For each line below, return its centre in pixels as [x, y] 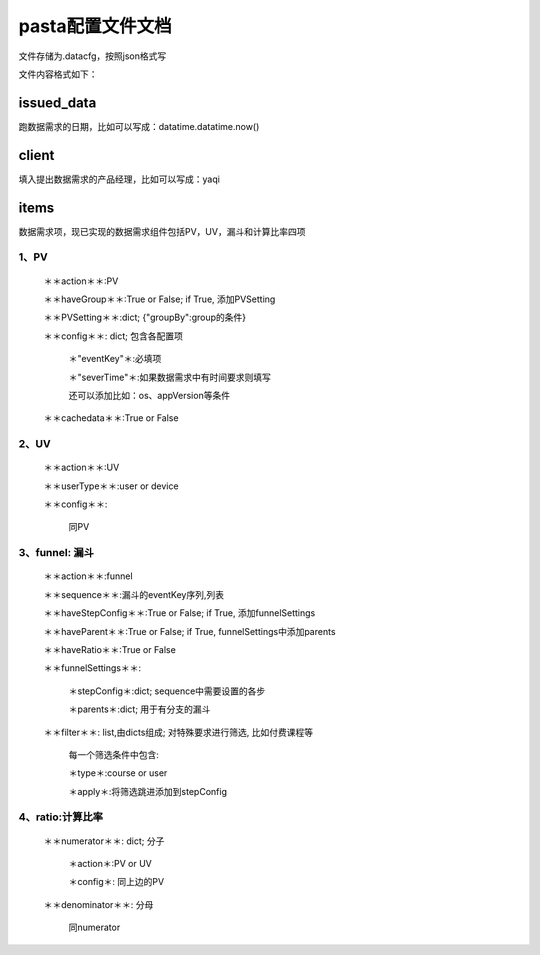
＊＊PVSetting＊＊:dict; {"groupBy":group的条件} [145, 317]
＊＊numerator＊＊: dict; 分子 [104, 841]
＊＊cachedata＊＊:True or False [111, 418]
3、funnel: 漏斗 [56, 553]
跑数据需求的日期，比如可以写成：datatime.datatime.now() [139, 126]
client [36, 155]
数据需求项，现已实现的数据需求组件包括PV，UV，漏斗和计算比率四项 [162, 231]
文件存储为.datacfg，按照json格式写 [92, 56]
